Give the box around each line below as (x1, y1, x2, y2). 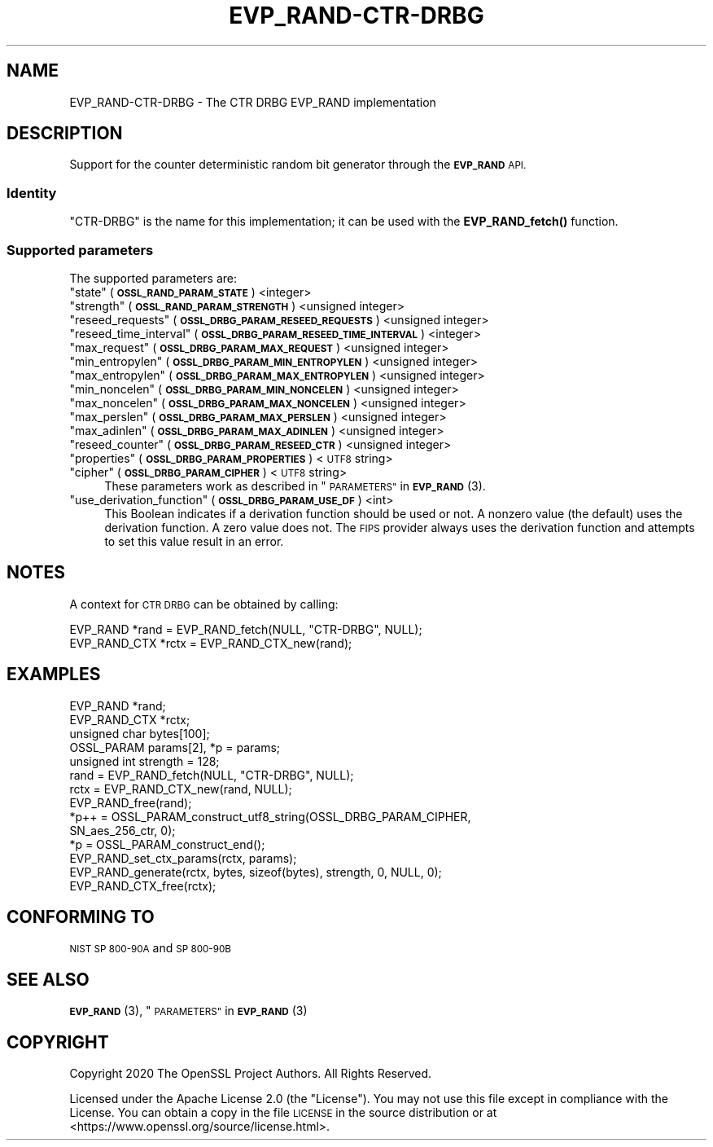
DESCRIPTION (7, 123, 123, 144)
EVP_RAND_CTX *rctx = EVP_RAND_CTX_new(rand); (69, 635, 352, 650)
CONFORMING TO (7, 907, 155, 928)
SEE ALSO (7, 969, 90, 990)
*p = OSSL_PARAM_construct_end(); (69, 837, 265, 851)
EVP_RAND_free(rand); (69, 795, 192, 810)
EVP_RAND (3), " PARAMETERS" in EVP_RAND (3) (69, 1004, 308, 1018)
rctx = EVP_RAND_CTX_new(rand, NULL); (69, 781, 292, 796)
